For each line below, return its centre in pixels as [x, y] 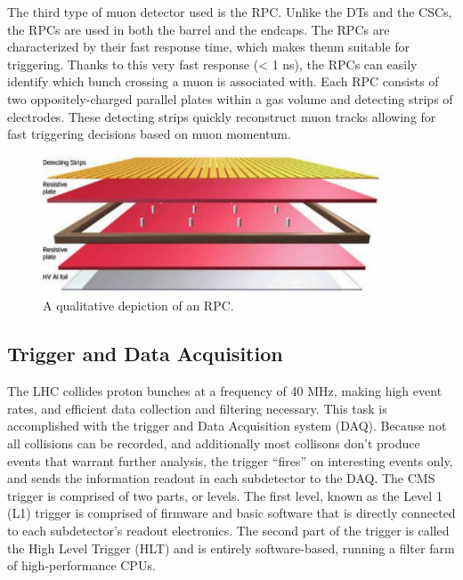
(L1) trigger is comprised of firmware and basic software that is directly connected [231, 513]
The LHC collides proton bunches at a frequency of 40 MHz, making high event [225, 391]
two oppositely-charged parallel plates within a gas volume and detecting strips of [230, 98]
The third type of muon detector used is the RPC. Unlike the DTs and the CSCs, [230, 12]
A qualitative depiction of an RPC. [138, 306]
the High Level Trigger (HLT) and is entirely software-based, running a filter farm [231, 548]
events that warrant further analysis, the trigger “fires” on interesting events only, [230, 460]
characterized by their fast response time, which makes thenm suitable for [209, 47]
